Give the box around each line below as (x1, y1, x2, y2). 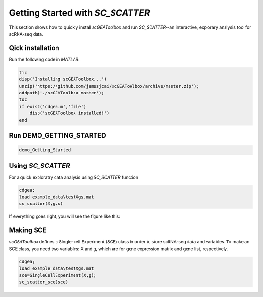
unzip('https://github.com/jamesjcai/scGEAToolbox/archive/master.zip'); (19, 83, 199, 89)
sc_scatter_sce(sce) (19, 279, 68, 285)
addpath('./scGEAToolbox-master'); (19, 90, 104, 95)
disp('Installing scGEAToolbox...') (19, 76, 107, 82)
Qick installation (9, 44, 59, 52)
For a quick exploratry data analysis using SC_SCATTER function (9, 174, 139, 180)
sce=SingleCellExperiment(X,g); (19, 273, 97, 278)
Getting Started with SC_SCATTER (9, 7, 150, 18)
